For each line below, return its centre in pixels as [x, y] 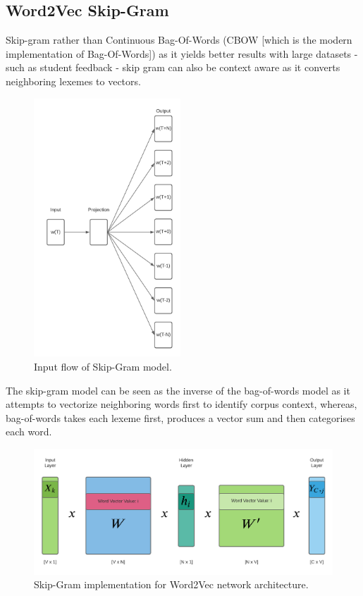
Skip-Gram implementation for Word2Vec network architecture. [171, 584]
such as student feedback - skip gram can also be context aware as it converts [173, 67]
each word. [29, 432]
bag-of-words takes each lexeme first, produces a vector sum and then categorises [180, 417]
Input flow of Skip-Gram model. [103, 366]
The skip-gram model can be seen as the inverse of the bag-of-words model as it [178, 390]
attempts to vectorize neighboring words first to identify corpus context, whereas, [181, 404]
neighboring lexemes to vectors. [73, 81]
